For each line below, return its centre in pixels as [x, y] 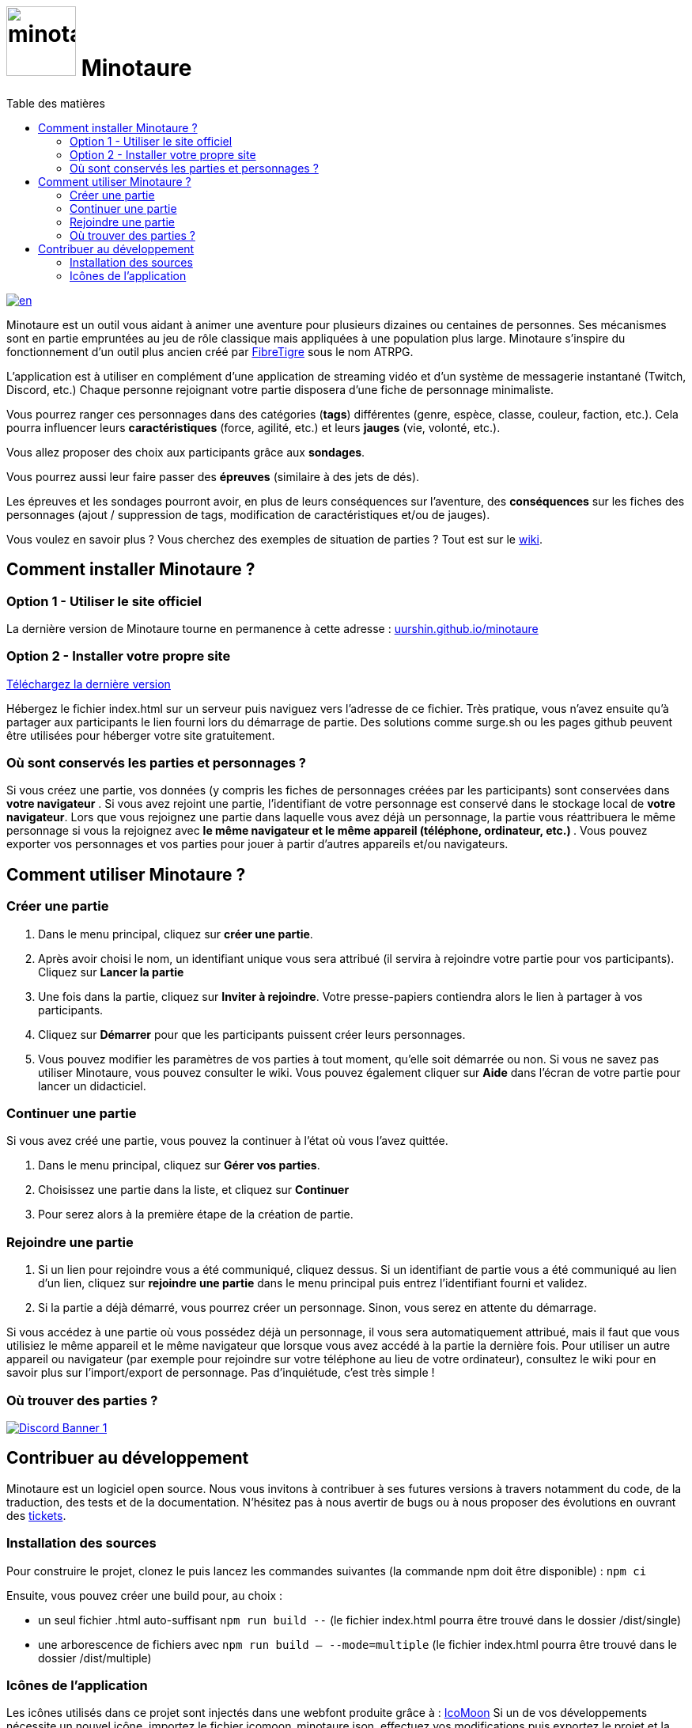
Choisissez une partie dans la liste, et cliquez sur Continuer [194, 1190]
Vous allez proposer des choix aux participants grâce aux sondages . [186, 452]
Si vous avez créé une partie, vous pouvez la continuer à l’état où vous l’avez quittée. [227, 1141]
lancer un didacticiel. [92, 1086]
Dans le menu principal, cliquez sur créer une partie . [176, 934]
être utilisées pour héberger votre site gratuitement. [141, 735]
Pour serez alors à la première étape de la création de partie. [196, 1215]
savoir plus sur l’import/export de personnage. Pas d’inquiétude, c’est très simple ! [221, 1373]
